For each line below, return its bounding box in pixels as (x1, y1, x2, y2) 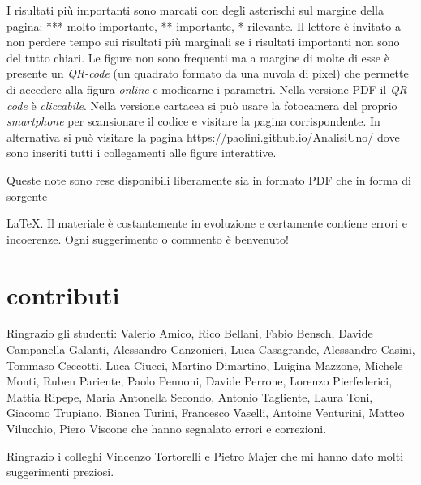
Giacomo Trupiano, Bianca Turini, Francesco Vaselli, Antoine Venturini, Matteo (6, 404, 405, 421)
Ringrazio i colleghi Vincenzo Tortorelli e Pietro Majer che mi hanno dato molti (6, 447, 404, 464)
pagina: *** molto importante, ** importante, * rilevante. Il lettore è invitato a (6, 17, 401, 34)
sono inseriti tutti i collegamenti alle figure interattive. (6, 144, 277, 161)
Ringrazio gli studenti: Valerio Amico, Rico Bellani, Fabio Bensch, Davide (6, 325, 373, 342)
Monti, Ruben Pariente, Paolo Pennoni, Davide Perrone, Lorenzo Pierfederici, (6, 372, 393, 389)
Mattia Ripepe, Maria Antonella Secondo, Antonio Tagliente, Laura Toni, (6, 388, 373, 405)
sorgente (6, 187, 48, 204)
